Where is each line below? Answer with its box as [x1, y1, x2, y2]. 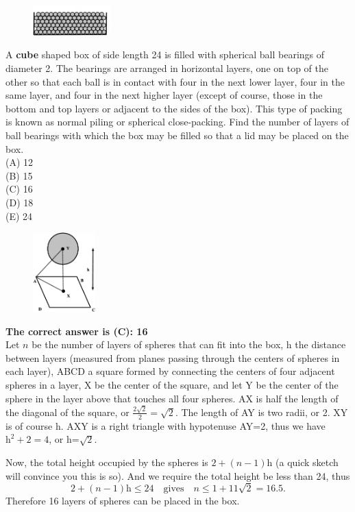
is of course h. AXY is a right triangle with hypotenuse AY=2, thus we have [5, 418, 326, 432]
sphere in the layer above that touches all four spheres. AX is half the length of [5, 391, 339, 405]
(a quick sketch [276, 454, 339, 469]
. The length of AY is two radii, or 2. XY [175, 404, 348, 419]
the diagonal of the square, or [5, 404, 130, 419]
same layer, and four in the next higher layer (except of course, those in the [5, 88, 323, 102]
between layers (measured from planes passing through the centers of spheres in [5, 350, 340, 365]
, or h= [49, 432, 79, 446]
